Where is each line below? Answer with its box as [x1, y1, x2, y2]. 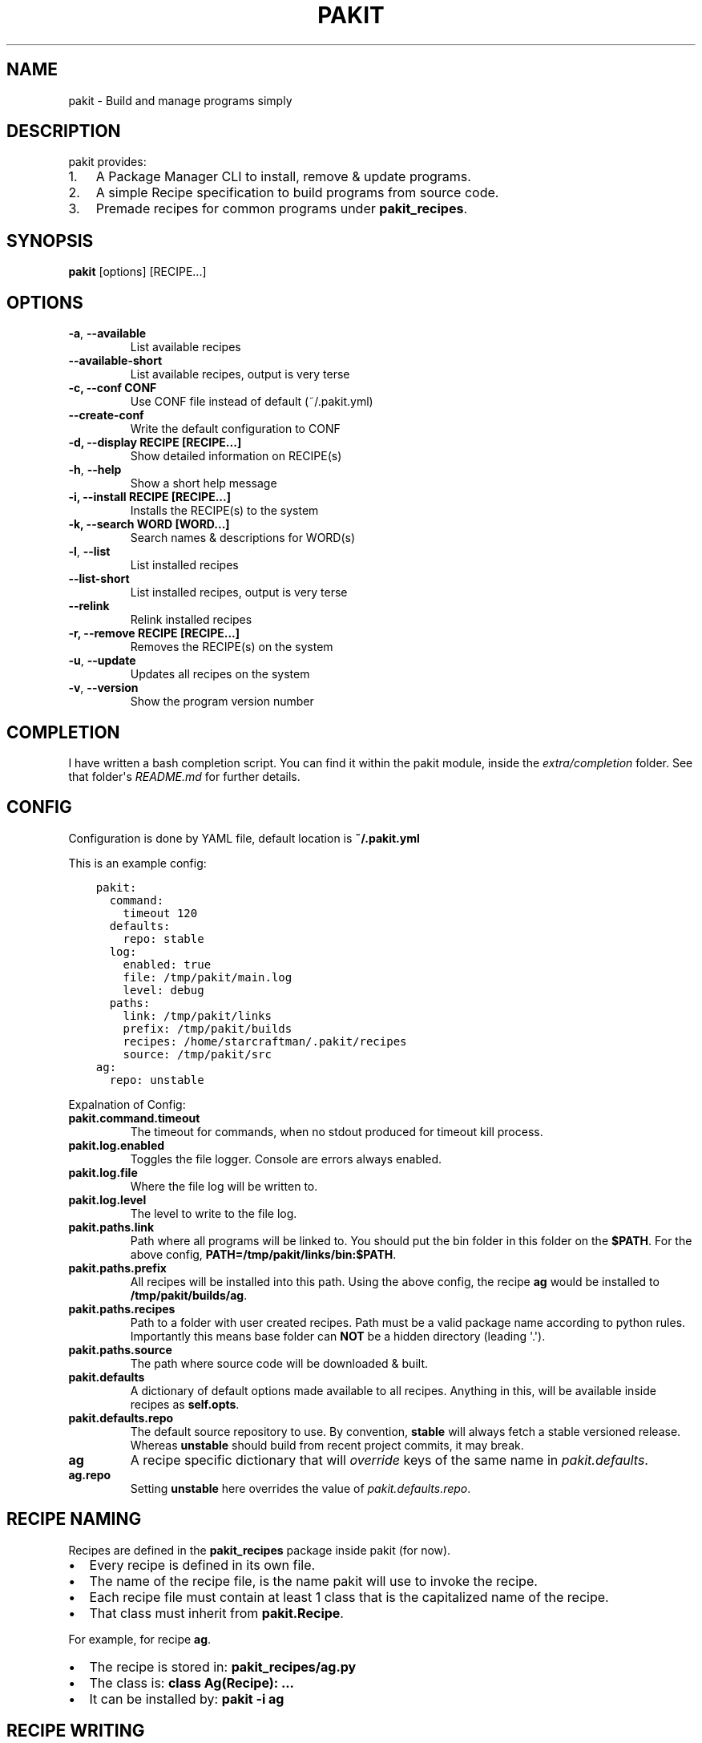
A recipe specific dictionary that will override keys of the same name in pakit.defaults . [130, 1451, 648, 1468]
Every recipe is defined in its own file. [89, 1556, 316, 1573]
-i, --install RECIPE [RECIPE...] [68, 490, 231, 504]
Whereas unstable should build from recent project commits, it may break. [130, 1438, 524, 1452]
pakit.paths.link [68, 1219, 155, 1234]
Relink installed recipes [130, 613, 252, 627]
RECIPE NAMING [6, 1509, 142, 1530]
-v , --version [68, 681, 139, 695]
